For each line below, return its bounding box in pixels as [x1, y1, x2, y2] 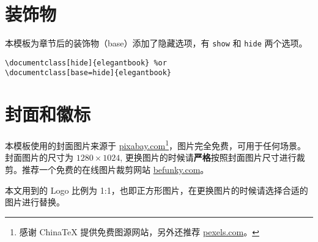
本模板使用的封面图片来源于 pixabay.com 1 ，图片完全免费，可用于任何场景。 [5, 137, 306, 152]
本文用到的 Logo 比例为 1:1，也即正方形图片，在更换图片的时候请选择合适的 [5, 183, 308, 196]
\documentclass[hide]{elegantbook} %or [5, 58, 167, 67]
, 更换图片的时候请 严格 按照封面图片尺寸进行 [120, 151, 297, 164]
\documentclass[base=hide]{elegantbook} [5, 68, 172, 78]
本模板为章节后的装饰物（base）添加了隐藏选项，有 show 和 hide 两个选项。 [5, 37, 308, 50]
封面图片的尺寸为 [5, 151, 73, 164]
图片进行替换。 [5, 196, 65, 208]
